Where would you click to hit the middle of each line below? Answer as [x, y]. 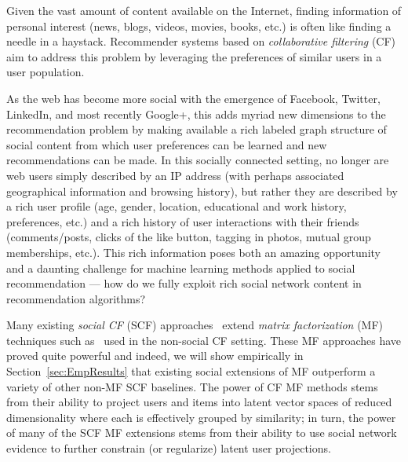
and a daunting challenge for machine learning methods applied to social [181, 268]
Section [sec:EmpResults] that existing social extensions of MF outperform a [191, 371]
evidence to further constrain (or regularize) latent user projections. [169, 448]
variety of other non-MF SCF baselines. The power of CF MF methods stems [192, 386]
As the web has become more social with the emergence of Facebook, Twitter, [193, 98]
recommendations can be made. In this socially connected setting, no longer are [198, 160]
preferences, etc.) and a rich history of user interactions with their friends [183, 221]
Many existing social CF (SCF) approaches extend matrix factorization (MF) [195, 325]
